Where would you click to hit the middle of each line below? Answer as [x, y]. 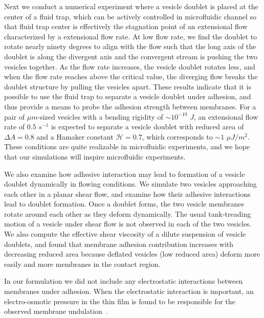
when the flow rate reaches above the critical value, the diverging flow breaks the [131, 76]
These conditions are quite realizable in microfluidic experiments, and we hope [127, 146]
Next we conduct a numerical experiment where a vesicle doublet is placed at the [131, 6]
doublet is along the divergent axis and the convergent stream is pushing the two [131, 56]
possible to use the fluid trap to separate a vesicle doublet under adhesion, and [128, 96]
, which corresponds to [177, 136]
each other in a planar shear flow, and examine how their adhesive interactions [127, 194]
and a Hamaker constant [75, 136]
